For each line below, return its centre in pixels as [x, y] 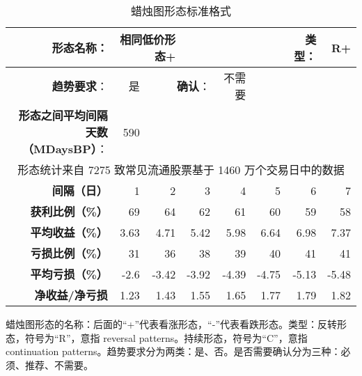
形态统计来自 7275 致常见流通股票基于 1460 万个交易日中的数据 [181, 170]
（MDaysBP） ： [65, 149]
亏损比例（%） [69, 253]
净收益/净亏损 [71, 295]
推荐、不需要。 [59, 365]
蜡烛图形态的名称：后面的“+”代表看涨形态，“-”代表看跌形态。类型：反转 [171, 324]
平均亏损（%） [69, 274]
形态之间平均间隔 [63, 115]
